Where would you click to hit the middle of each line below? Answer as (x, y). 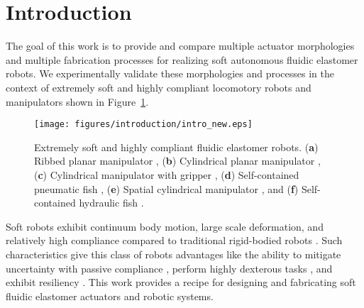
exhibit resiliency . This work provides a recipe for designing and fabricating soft (181, 282)
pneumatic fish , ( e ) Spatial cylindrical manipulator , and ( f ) (166, 188)
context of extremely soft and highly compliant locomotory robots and (159, 87)
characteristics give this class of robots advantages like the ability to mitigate (173, 254)
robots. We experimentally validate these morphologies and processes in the (170, 73)
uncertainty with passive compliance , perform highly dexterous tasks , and (169, 268)
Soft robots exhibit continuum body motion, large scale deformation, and (165, 226)
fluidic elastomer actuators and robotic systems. (110, 296)
